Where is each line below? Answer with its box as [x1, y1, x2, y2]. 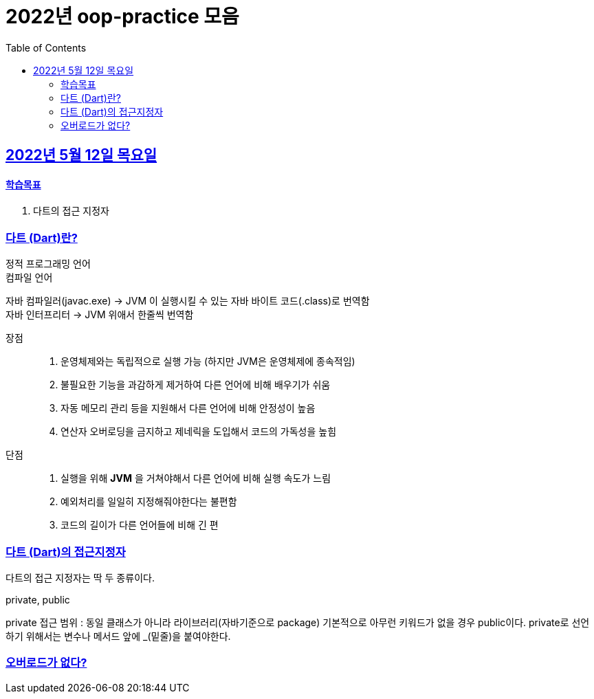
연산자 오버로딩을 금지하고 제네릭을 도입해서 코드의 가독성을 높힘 [60, 425, 337, 438]
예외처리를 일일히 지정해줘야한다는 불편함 [60, 496, 237, 508]
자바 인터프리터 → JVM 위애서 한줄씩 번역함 [5, 309, 194, 321]
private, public [5, 593, 70, 606]
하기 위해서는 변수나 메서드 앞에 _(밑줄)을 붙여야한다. [5, 630, 231, 642]
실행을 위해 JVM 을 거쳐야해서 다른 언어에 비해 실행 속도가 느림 [60, 472, 331, 485]
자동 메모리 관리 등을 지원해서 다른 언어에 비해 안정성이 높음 [60, 402, 316, 414]
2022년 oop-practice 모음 [5, 5, 239, 28]
